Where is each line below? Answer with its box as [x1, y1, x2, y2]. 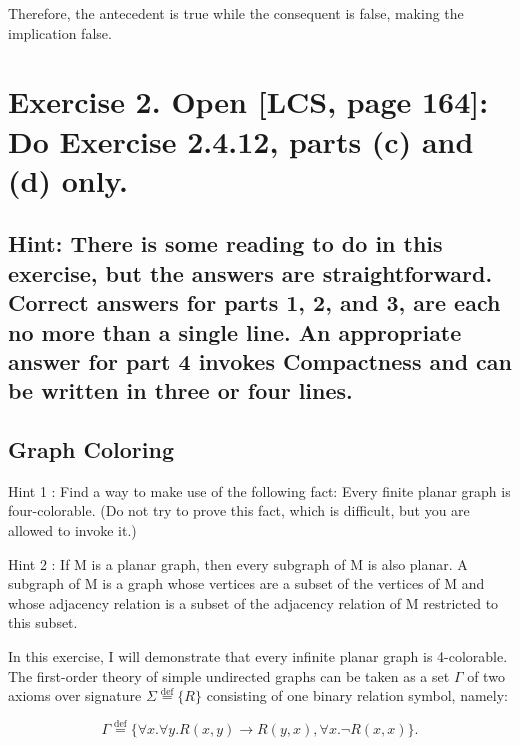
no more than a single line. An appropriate [8, 316, 462, 347]
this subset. [8, 612, 78, 633]
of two [467, 665, 505, 686]
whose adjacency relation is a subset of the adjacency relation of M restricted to [8, 592, 499, 613]
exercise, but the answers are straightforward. [8, 257, 493, 288]
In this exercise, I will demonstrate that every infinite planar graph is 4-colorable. [8, 646, 508, 667]
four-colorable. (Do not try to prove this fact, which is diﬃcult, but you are [8, 500, 470, 521]
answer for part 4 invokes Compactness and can [8, 345, 512, 376]
